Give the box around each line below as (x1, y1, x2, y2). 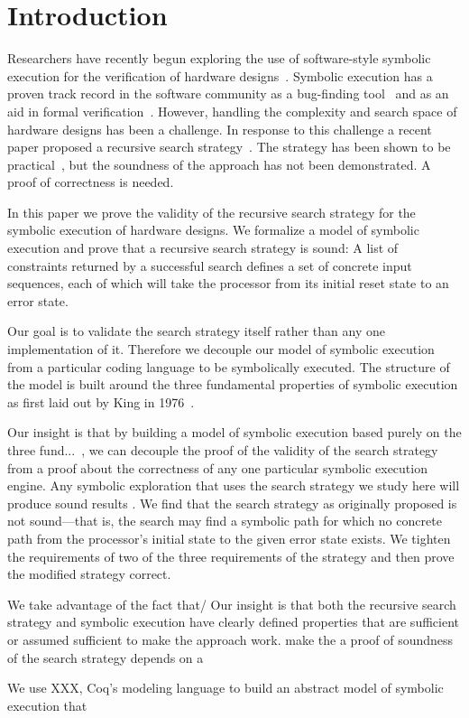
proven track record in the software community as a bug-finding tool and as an (7, 84, 449, 103)
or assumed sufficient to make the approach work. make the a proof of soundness (7, 629, 454, 648)
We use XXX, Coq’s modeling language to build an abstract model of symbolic (7, 678, 444, 697)
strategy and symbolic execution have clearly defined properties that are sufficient (7, 612, 459, 631)
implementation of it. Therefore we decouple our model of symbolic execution (7, 340, 435, 359)
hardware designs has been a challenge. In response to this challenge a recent (7, 119, 432, 138)
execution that (7, 695, 87, 714)
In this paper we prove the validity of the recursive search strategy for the (7, 202, 416, 221)
